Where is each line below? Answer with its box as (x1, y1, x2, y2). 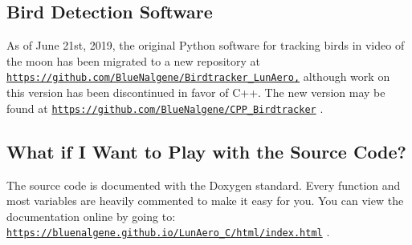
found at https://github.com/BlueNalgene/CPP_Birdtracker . (6, 99, 324, 116)
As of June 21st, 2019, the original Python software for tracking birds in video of (6, 37, 405, 54)
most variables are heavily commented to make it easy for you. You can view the (6, 192, 404, 209)
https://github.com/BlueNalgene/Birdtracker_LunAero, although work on (6, 68, 390, 85)
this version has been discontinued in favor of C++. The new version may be (6, 84, 385, 101)
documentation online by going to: (6, 207, 176, 224)
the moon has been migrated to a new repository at (6, 52, 261, 69)
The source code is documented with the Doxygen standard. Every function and (6, 176, 401, 193)
